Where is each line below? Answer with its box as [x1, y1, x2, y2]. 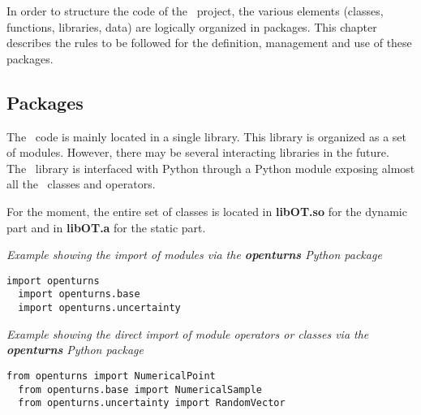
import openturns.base [18, 288, 140, 300]
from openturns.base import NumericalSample [18, 383, 262, 396]
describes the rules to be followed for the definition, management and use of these [6, 34, 412, 51]
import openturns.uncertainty [18, 302, 181, 314]
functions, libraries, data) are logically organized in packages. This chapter [6, 18, 377, 35]
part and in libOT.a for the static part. [6, 218, 206, 236]
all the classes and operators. [6, 175, 156, 192]
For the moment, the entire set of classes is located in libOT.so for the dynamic [6, 202, 407, 219]
